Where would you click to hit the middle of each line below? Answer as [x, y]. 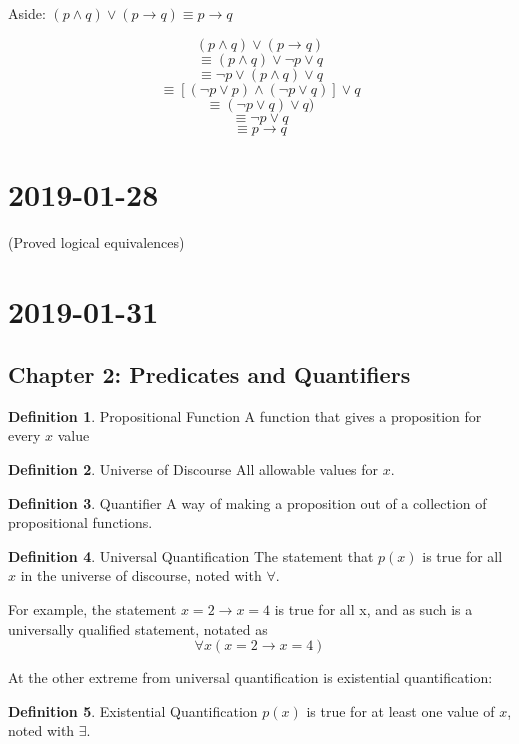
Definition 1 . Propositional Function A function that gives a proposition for [245, 415]
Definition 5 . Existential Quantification [133, 710]
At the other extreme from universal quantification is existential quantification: [250, 677]
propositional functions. [80, 522]
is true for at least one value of [400, 710]
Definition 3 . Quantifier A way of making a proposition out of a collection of [247, 502]
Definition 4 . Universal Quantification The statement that [191, 555]
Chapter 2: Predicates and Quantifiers [209, 374]
